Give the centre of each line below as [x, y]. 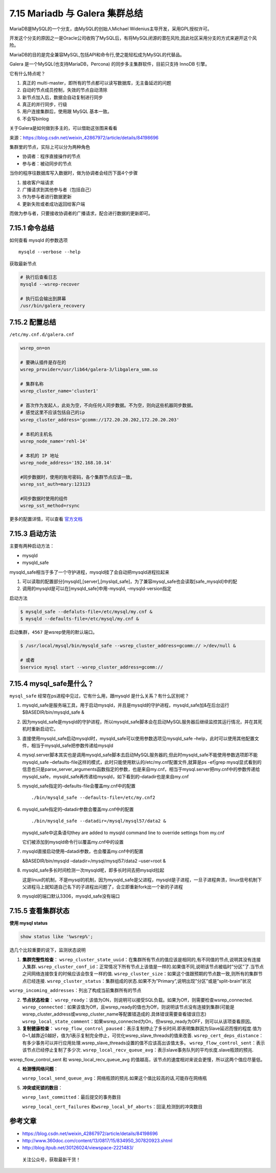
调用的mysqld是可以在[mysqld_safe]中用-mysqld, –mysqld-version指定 [97, 589]
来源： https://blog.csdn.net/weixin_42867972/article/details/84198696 [84, 137]
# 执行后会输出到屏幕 [43, 298]
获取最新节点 [23, 264]
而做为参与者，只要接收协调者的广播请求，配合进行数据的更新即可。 [81, 213]
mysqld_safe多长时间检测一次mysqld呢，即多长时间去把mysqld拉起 [93, 870]
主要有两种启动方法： [32, 546]
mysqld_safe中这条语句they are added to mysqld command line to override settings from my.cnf [123, 833]
